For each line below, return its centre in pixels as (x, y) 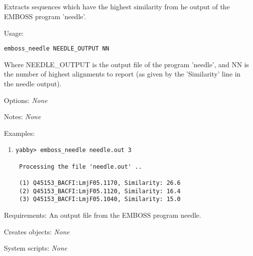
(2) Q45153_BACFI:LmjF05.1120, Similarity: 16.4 (100, 191)
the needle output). (33, 84)
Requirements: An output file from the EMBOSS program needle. (103, 215)
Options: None (26, 100)
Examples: (19, 133)
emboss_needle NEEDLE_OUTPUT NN (57, 49)
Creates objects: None (37, 231)
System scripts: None (36, 248)
